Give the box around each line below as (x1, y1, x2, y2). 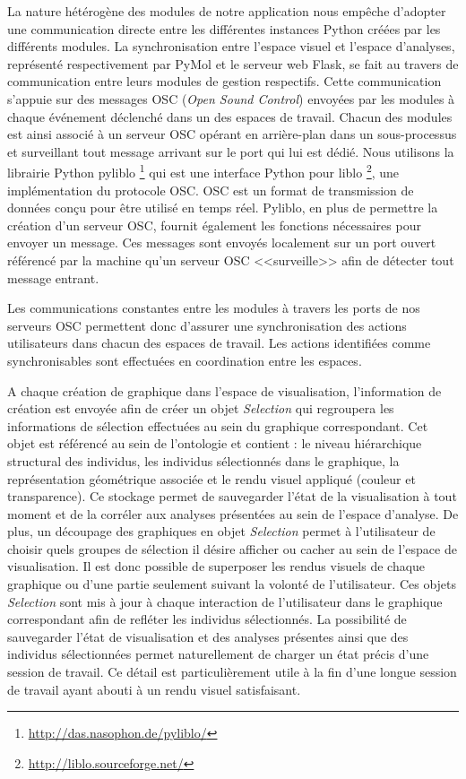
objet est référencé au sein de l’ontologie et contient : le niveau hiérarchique (7, 434, 422, 453)
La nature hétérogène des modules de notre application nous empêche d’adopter (7, 2, 446, 20)
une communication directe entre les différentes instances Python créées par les (7, 19, 441, 38)
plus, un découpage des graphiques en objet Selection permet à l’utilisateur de (7, 522, 436, 541)
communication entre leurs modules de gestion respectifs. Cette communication (7, 72, 442, 91)
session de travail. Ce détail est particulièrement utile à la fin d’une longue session (7, 662, 457, 681)
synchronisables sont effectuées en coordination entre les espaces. (7, 351, 362, 369)
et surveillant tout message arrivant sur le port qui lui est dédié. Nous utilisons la (7, 142, 454, 160)
